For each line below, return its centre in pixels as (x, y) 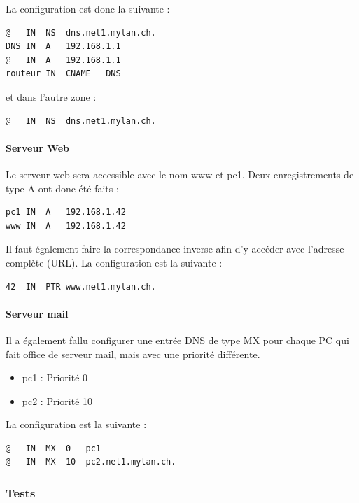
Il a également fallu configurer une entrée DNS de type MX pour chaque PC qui (177, 340)
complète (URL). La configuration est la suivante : (114, 262)
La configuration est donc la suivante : (88, 8)
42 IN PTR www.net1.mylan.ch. (81, 286)
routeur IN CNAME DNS (63, 74)
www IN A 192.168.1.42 (66, 226)
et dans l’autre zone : (51, 96)
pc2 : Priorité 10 (57, 401)
